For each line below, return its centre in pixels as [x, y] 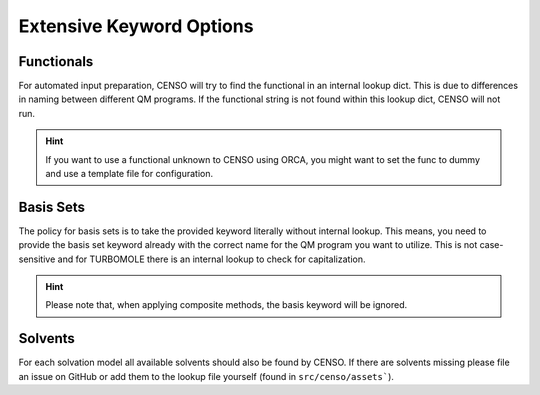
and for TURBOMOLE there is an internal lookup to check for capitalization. [211, 259]
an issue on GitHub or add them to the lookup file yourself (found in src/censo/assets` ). [206, 376]
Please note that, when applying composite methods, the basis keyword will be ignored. [226, 305]
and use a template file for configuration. [129, 174]
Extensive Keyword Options [136, 26]
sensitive [37, 259]
